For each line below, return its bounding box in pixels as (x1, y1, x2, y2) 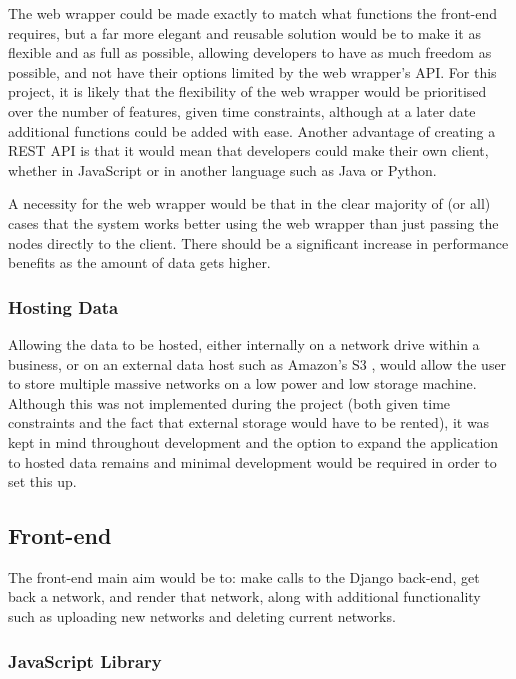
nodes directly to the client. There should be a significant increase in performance (8, 232, 509, 253)
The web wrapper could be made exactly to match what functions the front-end (8, 3, 498, 23)
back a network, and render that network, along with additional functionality (8, 586, 481, 607)
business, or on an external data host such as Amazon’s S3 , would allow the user (8, 353, 507, 374)
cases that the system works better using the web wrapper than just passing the (8, 212, 499, 233)
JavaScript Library (8, 648, 162, 673)
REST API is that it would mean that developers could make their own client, (8, 140, 489, 161)
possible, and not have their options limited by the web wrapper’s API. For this (8, 61, 497, 82)
